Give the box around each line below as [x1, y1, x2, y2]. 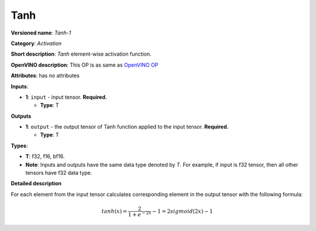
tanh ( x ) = [101, 208, 128, 215]
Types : [11, 142, 28, 149]
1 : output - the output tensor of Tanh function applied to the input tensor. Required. [25, 123, 229, 130]
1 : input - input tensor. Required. [25, 94, 108, 101]
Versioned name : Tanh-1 [11, 29, 71, 36]
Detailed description [11, 180, 61, 187]
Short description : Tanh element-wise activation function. [11, 50, 152, 58]
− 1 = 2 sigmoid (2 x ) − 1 [152, 208, 214, 215]
